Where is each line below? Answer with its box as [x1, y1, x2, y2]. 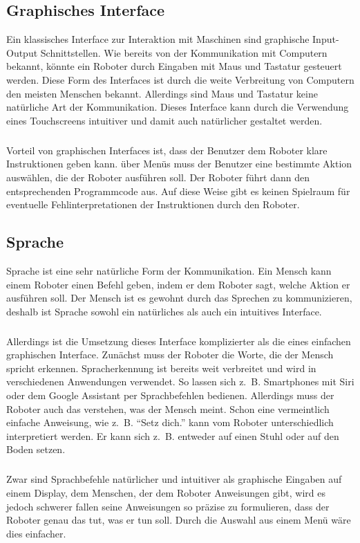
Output [6, 45, 38, 59]
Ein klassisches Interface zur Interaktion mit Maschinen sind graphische [6, 32, 310, 46]
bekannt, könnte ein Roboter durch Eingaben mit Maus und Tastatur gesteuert [6, 59, 342, 73]
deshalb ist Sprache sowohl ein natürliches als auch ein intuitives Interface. [6, 304, 322, 318]
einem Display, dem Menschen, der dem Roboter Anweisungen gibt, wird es [6, 485, 326, 499]
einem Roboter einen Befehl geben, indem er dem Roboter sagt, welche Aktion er [6, 277, 350, 291]
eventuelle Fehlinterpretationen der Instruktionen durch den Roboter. [6, 197, 300, 212]
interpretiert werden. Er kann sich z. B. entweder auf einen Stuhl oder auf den [6, 428, 339, 443]
